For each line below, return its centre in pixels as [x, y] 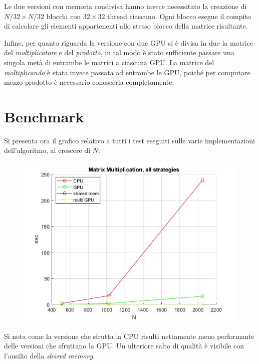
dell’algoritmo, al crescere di [47, 150]
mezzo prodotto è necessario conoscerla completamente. [89, 82]
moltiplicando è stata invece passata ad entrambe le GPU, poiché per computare [127, 72]
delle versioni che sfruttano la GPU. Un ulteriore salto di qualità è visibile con [124, 346]
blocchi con [64, 16]
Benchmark [44, 116]
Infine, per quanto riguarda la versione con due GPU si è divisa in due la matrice [128, 42]
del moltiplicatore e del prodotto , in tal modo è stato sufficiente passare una [119, 52]
